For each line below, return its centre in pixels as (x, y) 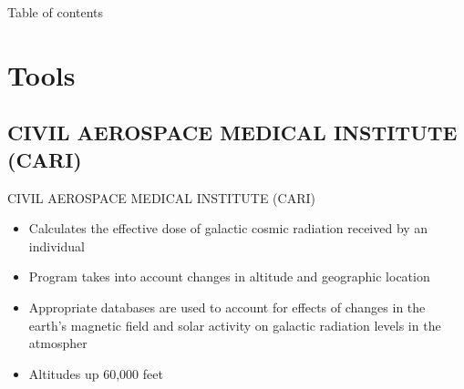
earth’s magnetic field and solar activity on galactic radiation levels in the (235, 325)
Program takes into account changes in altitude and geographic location (229, 276)
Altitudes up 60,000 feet (96, 373)
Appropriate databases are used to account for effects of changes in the (227, 307)
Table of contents (56, 12)
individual (57, 246)
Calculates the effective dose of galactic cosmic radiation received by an (228, 228)
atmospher (58, 343)
